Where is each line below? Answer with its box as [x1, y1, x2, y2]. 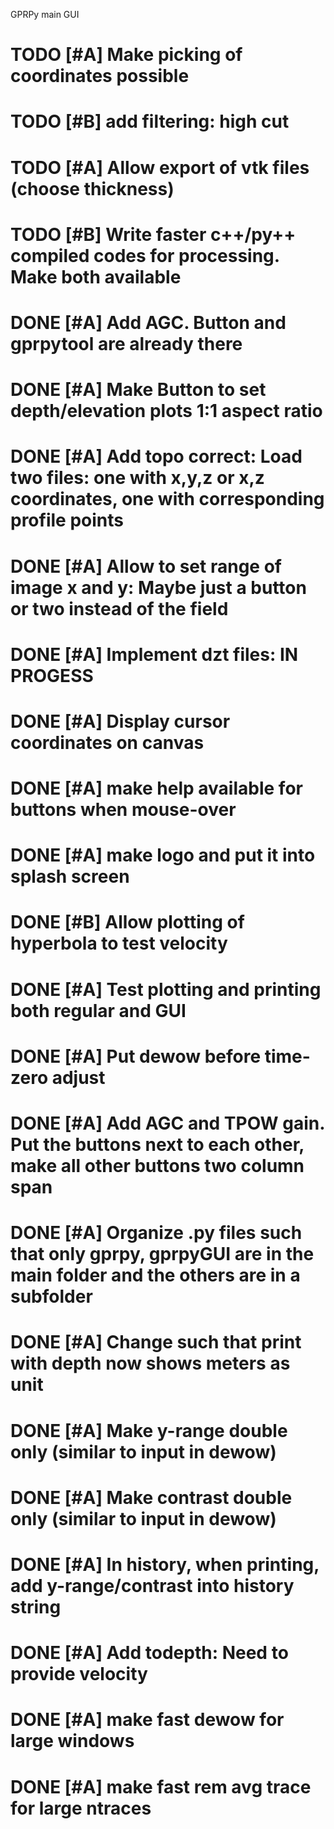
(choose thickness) [10, 177, 175, 200]
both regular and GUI [10, 999, 187, 1022]
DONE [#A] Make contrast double [10, 1486, 293, 1509]
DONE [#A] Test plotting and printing [10, 978, 322, 1001]
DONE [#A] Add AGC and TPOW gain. [10, 1112, 325, 1134]
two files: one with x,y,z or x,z [10, 467, 265, 489]
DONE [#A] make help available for [10, 777, 303, 800]
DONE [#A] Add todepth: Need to [10, 1642, 289, 1664]
